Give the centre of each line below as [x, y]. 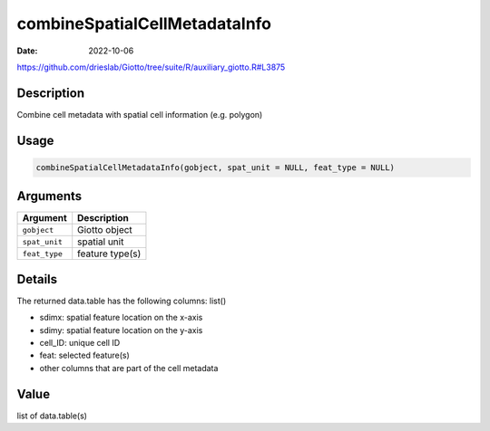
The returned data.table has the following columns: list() [122, 301]
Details [37, 279]
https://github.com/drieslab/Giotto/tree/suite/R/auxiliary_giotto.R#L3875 [151, 67]
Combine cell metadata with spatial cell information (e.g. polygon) [140, 114]
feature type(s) [109, 254]
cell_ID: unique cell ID [80, 343]
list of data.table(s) [52, 416]
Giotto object [105, 230]
